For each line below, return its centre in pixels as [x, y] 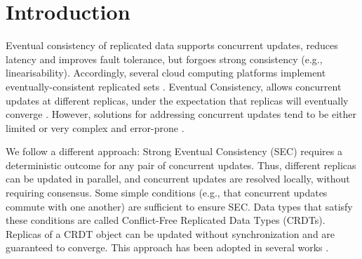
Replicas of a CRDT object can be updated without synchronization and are [170, 233]
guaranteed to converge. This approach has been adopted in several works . [167, 247]
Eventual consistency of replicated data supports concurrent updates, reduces [172, 45]
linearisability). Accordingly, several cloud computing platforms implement [166, 73]
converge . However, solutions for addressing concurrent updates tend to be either [181, 114]
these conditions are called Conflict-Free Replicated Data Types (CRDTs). [166, 220]
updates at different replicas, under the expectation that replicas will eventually [177, 100]
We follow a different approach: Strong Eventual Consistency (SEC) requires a [174, 151]
